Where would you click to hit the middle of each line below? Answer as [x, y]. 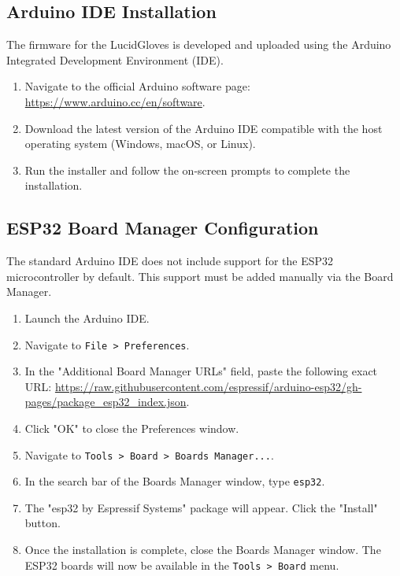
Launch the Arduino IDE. [87, 318]
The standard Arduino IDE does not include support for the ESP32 [170, 261]
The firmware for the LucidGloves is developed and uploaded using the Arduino [199, 44]
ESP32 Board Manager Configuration [163, 228]
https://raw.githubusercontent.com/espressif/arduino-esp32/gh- [208, 386]
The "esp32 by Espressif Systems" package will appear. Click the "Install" [201, 507]
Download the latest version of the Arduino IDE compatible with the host [204, 128]
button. [43, 523]
